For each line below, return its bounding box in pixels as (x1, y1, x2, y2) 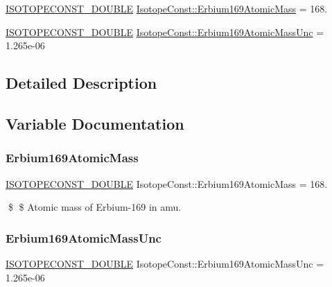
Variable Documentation (6, 112, 184, 134)
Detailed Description (6, 72, 157, 94)
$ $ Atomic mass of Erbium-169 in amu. (8, 200, 182, 214)
